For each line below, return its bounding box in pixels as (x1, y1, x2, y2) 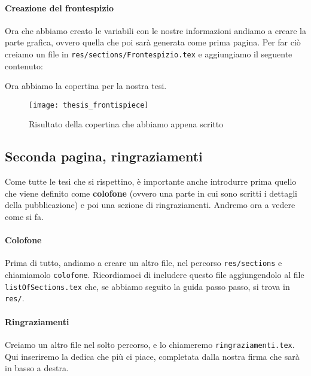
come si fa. (5, 210, 44, 223)
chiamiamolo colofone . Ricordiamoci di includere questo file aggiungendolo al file (5, 268, 304, 281)
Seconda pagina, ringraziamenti (5, 147, 203, 166)
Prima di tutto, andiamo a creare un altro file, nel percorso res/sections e (5, 256, 282, 269)
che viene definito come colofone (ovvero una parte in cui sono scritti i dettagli (5, 187, 297, 199)
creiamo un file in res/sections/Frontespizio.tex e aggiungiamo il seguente (5, 47, 292, 60)
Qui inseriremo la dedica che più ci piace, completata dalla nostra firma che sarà (5, 350, 300, 362)
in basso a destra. (5, 362, 69, 374)
